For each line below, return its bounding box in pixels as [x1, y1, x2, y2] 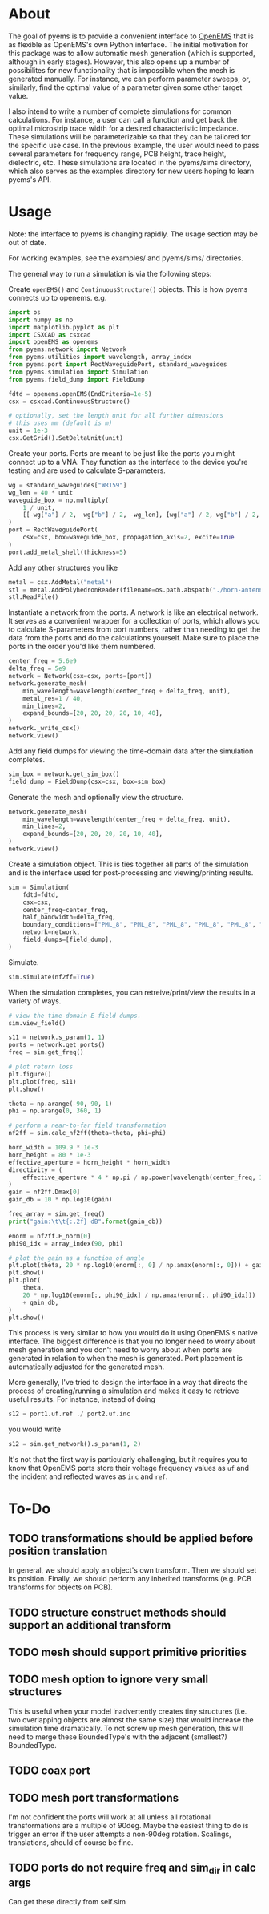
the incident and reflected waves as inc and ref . [8, 1472, 168, 1481]
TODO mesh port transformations [8, 1791, 179, 1804]
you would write [8, 1424, 62, 1435]
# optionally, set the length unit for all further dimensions [8, 412, 224, 420]
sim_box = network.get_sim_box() [8, 770, 120, 778]
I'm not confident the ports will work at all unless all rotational [8, 1812, 211, 1822]
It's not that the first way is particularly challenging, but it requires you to [8, 1455, 248, 1464]
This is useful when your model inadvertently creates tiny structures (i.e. [8, 1706, 247, 1716]
